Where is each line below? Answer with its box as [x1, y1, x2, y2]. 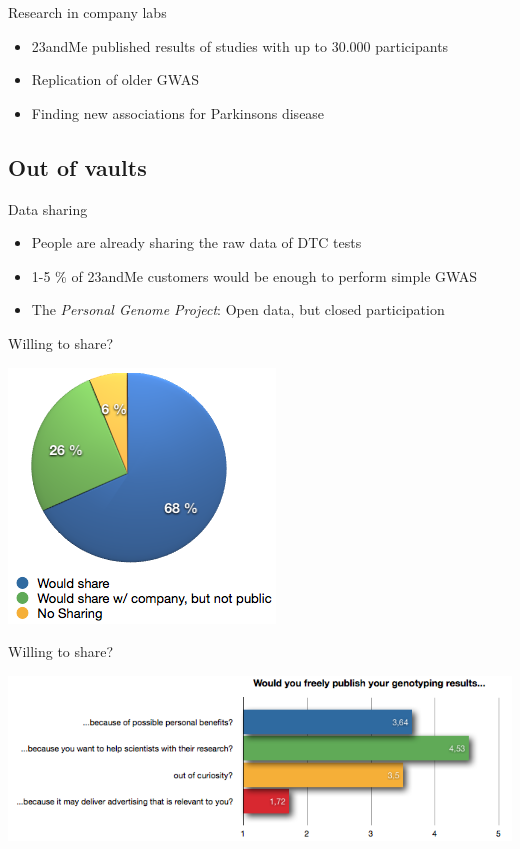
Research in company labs [8, 2, 167, 22]
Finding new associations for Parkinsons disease [31, 102, 325, 123]
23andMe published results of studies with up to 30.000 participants [31, 35, 449, 56]
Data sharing [8, 198, 88, 219]
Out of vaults [8, 151, 147, 182]
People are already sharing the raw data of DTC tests [31, 232, 362, 253]
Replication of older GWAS [31, 69, 199, 90]
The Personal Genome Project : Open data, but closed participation [31, 299, 445, 320]
